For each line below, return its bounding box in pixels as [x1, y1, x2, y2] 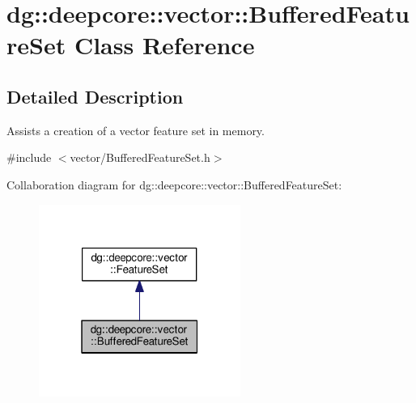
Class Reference [74, 28, 255, 62]
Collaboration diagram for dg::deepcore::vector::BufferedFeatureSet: [6, 176, 342, 193]
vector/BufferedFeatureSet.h [70, 149, 210, 166]
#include [6, 149, 52, 166]
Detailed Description [6, 83, 184, 108]
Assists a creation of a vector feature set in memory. [6, 121, 265, 138]
